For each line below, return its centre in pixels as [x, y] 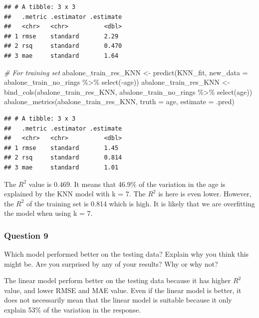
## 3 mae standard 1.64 [61, 56]
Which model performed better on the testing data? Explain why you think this [127, 254]
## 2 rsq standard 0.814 [63, 158]
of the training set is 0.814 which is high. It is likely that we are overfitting [141, 203]
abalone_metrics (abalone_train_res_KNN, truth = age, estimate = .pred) [119, 101]
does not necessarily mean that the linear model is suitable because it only [118, 300]
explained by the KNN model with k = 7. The [75, 194]
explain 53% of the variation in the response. [73, 310]
